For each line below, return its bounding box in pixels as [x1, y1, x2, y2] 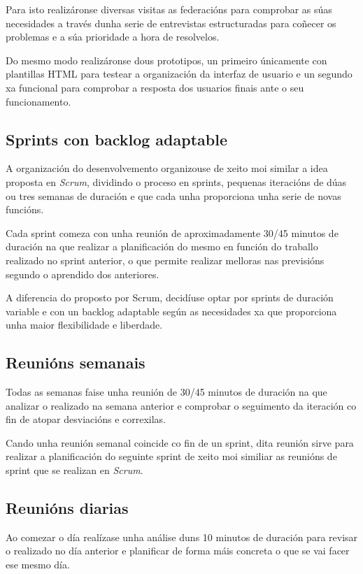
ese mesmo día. [6, 557, 70, 572]
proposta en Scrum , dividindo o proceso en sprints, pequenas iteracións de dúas [6, 174, 347, 189]
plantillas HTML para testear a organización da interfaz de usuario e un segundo [6, 66, 353, 81]
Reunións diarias [6, 497, 129, 519]
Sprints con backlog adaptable [6, 128, 227, 150]
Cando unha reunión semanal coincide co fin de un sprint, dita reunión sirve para [6, 435, 354, 450]
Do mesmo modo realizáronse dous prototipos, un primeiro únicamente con [6, 52, 327, 67]
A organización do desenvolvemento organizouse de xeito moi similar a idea [6, 161, 328, 175]
